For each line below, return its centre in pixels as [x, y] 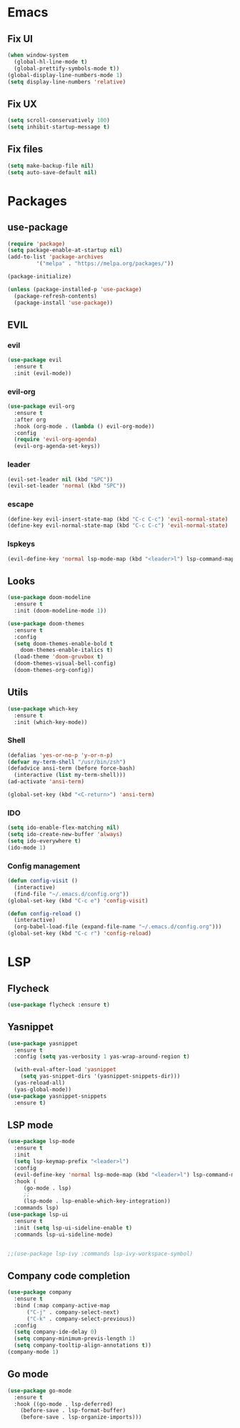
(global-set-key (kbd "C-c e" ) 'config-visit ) [78, 900]
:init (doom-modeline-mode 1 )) [60, 611]
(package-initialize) [40, 276]
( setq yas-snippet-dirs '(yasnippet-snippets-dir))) [100, 1076]
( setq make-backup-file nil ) [51, 166]
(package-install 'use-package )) [64, 303]
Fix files [25, 150]
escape [21, 504]
